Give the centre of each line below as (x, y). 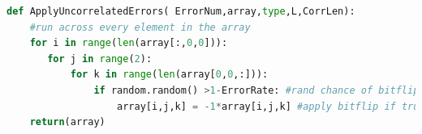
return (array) (67, 122)
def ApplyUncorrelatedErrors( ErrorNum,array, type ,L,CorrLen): (181, 11)
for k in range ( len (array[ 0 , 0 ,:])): (169, 75)
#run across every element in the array (140, 27)
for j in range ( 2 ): (100, 59)
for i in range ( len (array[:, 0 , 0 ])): (129, 43)
